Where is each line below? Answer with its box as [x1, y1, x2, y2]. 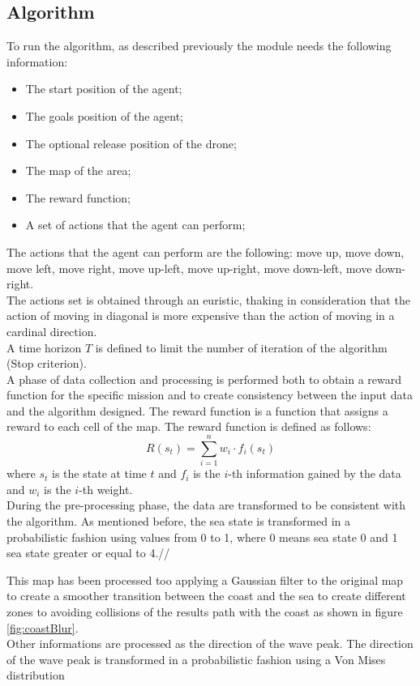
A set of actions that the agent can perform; [25, 216, 246, 233]
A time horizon [6, 339, 82, 356]
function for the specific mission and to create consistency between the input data [6, 386, 413, 403]
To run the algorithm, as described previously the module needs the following [6, 37, 392, 54]
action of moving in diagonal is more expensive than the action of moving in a [6, 307, 395, 324]
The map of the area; [25, 162, 131, 179]
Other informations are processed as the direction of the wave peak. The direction [6, 635, 414, 652]
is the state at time [52, 465, 147, 482]
